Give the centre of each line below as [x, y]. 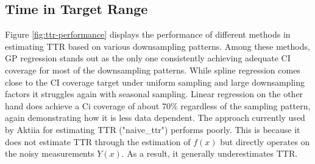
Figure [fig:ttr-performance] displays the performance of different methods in [148, 34]
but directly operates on [265, 141]
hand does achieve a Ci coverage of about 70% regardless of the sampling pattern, [158, 105]
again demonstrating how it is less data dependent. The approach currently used [155, 118]
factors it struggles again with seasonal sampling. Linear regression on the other [154, 94]
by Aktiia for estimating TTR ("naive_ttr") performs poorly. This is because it [153, 129]
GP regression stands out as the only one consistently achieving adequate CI [148, 58]
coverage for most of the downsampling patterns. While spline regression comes [153, 70]
